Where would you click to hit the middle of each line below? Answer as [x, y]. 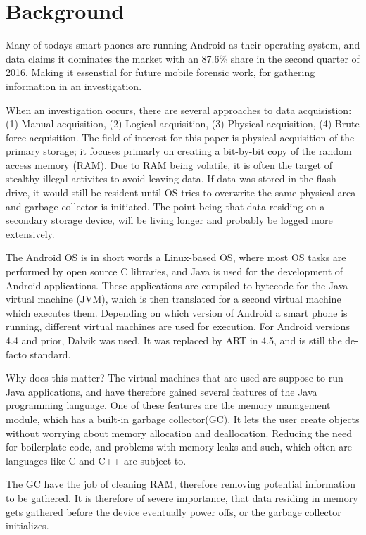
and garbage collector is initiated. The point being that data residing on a [165, 206]
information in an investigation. [74, 86]
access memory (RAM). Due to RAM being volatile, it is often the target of [169, 164]
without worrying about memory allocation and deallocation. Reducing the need [179, 433]
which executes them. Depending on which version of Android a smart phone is [177, 312]
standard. [50, 354]
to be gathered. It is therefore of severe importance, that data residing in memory [182, 497]
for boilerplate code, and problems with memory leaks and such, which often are [179, 447]
